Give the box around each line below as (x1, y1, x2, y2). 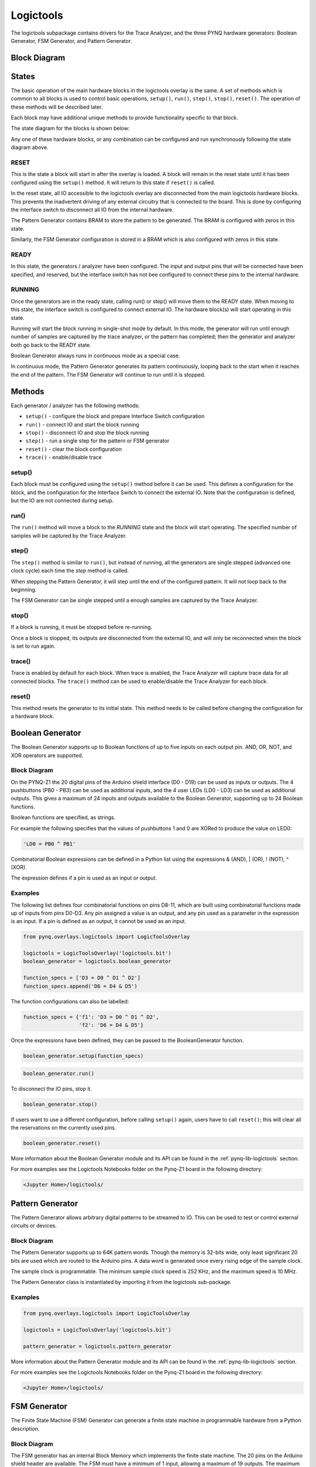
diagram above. (11, 144, 49, 151)
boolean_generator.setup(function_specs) (23, 1052, 144, 1059)
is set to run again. (11, 643, 56, 650)
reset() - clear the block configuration (25, 445, 122, 452)
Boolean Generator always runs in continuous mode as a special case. (11, 352, 181, 359)
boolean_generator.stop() (23, 1101, 98, 1107)
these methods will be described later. (11, 103, 103, 110)
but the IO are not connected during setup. (11, 497, 114, 504)
